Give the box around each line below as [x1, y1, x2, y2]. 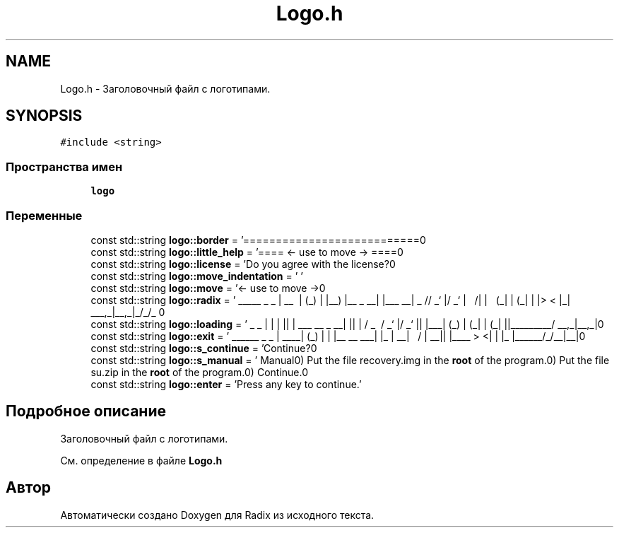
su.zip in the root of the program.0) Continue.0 [90, 365, 308, 378]
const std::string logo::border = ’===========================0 [90, 233, 426, 246]
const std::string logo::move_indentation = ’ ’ [90, 269, 303, 282]
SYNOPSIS [6, 107, 83, 125]
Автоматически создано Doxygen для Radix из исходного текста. [60, 508, 375, 521]
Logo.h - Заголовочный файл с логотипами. [60, 82, 271, 95]
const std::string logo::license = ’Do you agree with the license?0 [90, 257, 396, 270]
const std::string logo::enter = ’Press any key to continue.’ [90, 377, 362, 390]
